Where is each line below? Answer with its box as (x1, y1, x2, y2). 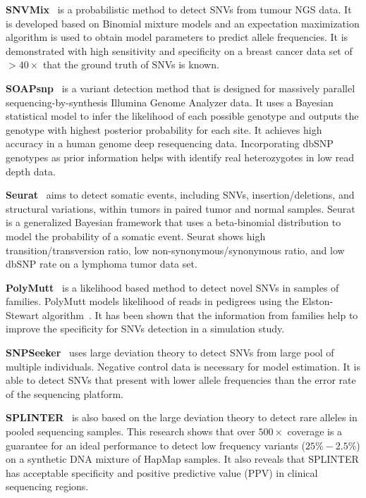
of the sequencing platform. (6, 386, 123, 401)
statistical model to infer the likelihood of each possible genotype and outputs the (6, 108, 359, 123)
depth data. (6, 163, 56, 178)
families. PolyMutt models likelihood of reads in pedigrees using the (6, 294, 299, 309)
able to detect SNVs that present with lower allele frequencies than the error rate (6, 373, 356, 387)
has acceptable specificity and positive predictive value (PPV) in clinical (6, 465, 318, 480)
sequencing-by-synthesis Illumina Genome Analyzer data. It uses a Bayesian (6, 94, 334, 109)
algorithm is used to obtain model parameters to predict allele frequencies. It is (6, 30, 348, 44)
